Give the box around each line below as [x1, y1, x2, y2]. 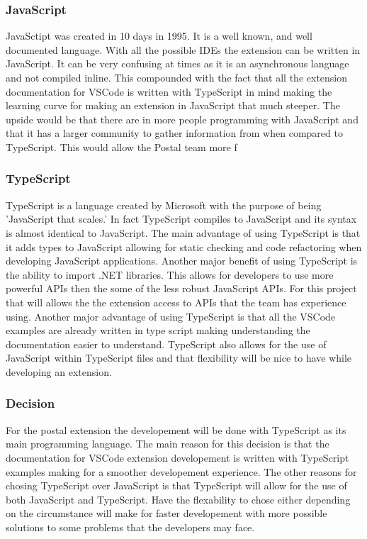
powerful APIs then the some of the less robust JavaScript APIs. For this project [6, 281, 357, 296]
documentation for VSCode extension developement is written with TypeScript [6, 450, 349, 465]
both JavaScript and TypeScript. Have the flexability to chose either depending [6, 491, 351, 506]
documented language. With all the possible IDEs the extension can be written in [6, 42, 361, 57]
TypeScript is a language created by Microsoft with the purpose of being [6, 197, 322, 212]
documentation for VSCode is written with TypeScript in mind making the [6, 84, 332, 99]
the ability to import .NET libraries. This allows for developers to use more [6, 267, 334, 282]
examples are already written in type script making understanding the [6, 323, 310, 338]
